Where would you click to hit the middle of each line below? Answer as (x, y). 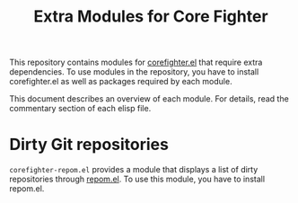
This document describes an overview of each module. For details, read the (149, 99)
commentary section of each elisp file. (80, 109)
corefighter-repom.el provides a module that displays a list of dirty (134, 170)
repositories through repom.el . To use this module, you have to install (137, 179)
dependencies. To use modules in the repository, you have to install (134, 72)
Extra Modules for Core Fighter (151, 17)
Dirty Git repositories (89, 145)
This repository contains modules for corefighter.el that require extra (136, 62)
